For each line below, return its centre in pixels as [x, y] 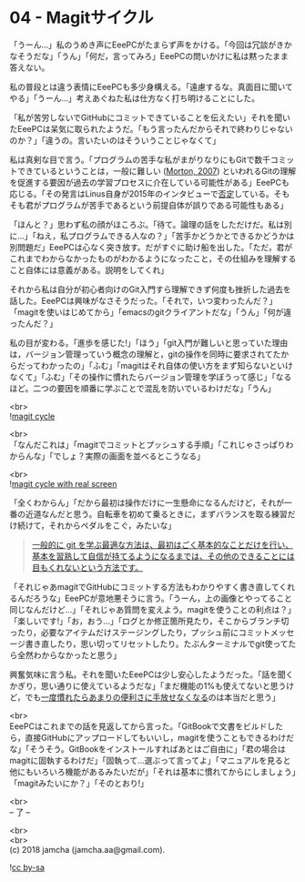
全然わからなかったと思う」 [69, 654]
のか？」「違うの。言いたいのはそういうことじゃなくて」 [115, 140]
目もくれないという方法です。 [87, 567]
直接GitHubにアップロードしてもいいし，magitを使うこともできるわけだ [159, 737]
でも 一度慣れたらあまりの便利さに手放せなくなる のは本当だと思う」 [152, 697]
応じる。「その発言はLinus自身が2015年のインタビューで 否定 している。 [142, 193]
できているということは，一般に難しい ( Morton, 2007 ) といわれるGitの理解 [157, 171]
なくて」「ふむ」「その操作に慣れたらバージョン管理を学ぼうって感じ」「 [142, 377]
